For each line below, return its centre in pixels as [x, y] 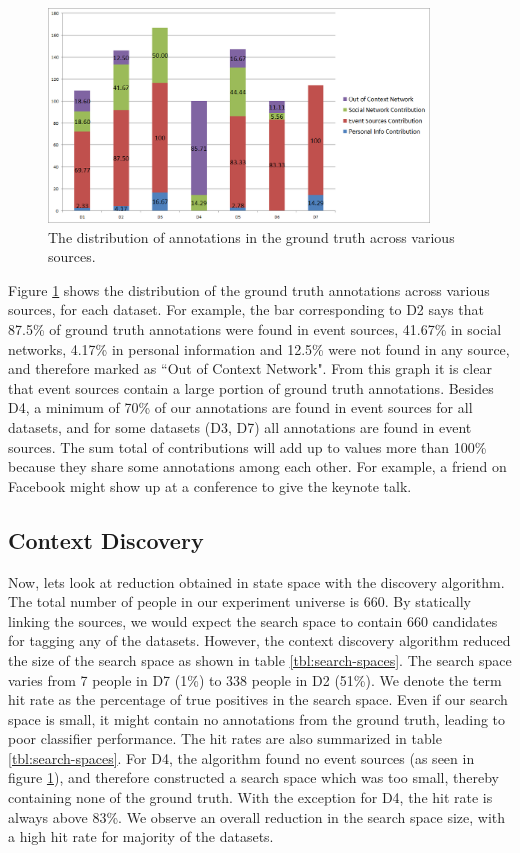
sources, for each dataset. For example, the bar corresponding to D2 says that [246, 309]
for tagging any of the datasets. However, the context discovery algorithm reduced [259, 640]
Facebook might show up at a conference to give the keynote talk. [210, 485]
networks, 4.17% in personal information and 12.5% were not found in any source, [259, 348]
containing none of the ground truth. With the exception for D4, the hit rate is [250, 797]
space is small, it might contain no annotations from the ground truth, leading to [257, 718]
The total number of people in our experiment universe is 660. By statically [239, 601]
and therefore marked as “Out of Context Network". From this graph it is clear [250, 368]
